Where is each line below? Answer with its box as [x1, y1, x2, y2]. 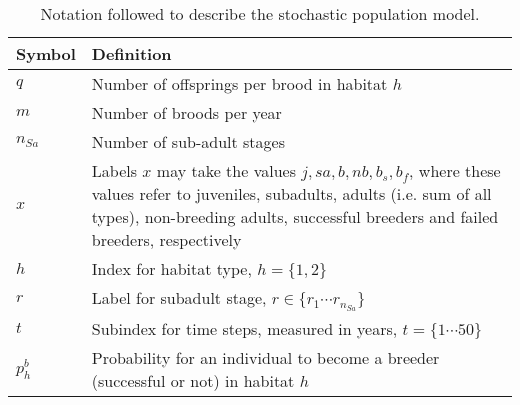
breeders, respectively [91, 228, 242, 251]
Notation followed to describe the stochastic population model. [40, 2, 480, 25]
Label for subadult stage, [91, 286, 267, 309]
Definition [91, 42, 172, 65]
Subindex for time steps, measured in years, [91, 316, 398, 340]
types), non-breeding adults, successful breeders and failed [91, 205, 499, 228]
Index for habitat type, [91, 257, 252, 280]
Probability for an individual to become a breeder [91, 345, 440, 369]
